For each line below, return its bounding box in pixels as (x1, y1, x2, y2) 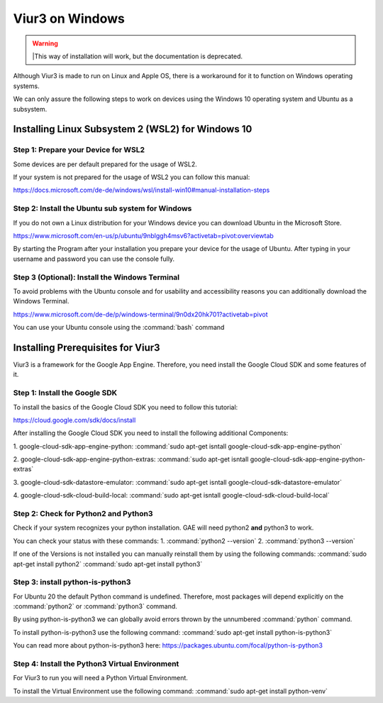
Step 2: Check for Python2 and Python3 (13, 509, 153, 518)
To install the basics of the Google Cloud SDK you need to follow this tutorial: (13, 402, 238, 412)
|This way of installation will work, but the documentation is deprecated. (32, 52, 243, 60)
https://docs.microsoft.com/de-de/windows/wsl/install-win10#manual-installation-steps (13, 186, 270, 195)
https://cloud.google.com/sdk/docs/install (13, 416, 136, 424)
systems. (13, 82, 40, 90)
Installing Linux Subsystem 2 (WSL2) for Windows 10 (13, 123, 252, 135)
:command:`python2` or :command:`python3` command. (13, 602, 177, 611)
